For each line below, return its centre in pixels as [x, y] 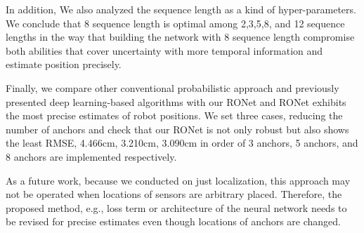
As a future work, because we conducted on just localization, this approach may [178, 180]
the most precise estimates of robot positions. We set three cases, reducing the [174, 115]
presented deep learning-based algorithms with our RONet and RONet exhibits [176, 101]
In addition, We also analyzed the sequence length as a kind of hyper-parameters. [181, 9]
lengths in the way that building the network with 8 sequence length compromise [180, 37]
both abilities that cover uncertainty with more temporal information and [164, 50]
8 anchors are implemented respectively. [91, 156]
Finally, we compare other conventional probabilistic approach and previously [173, 87]
